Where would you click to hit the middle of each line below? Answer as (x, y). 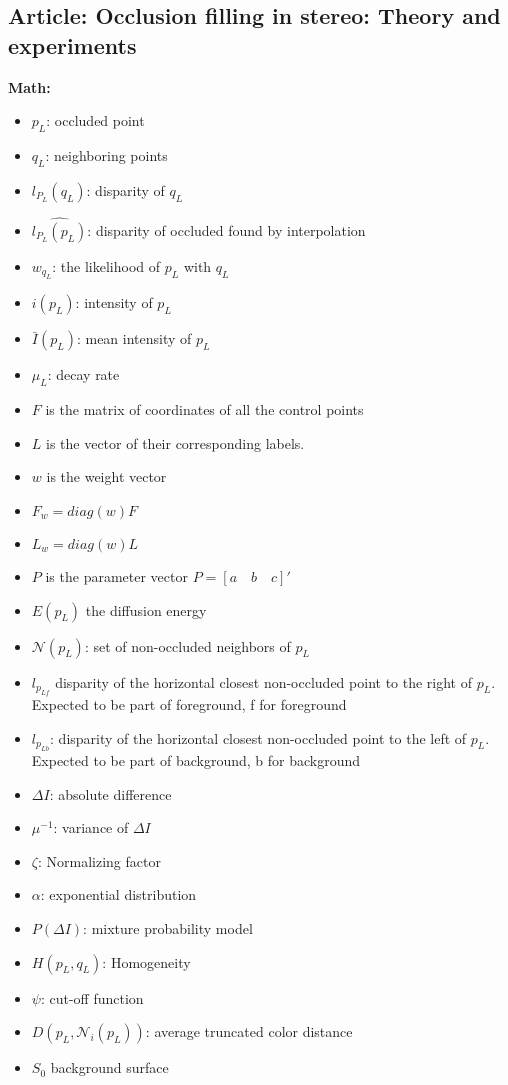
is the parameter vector (116, 575)
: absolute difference (110, 793)
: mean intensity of (134, 338)
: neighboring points (106, 154)
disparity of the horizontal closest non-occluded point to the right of (264, 681)
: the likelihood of (106, 266)
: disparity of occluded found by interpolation (226, 230)
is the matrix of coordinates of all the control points (204, 409)
